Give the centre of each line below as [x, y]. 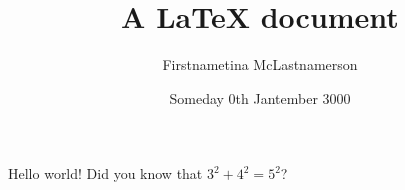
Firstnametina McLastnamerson [260, 64]
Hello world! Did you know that [105, 173]
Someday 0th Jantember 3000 [260, 97]
